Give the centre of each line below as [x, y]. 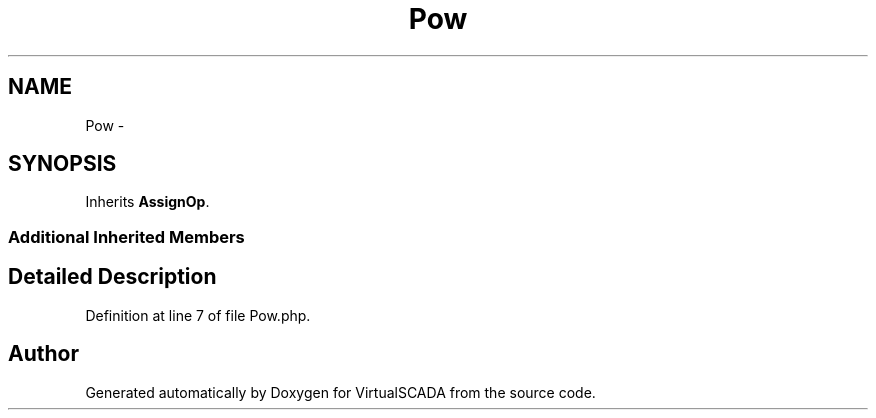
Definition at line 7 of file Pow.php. [198, 315]
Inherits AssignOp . [147, 202]
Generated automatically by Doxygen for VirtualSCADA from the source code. [340, 392]
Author [43, 354]
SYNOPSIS [62, 164]
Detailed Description [112, 277]
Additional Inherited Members [126, 236]
